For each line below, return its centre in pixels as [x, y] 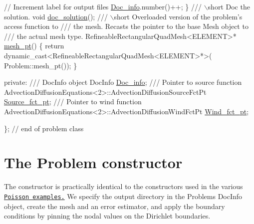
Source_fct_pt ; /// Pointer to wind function [73, 102]
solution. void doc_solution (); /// [56, 16]
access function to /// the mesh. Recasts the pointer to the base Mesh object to [126, 26]
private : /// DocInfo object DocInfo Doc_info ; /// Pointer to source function [123, 82]
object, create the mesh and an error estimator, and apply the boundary [115, 206]
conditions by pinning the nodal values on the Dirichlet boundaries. [107, 216]
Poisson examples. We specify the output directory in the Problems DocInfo [123, 196]
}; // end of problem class [44, 128]
